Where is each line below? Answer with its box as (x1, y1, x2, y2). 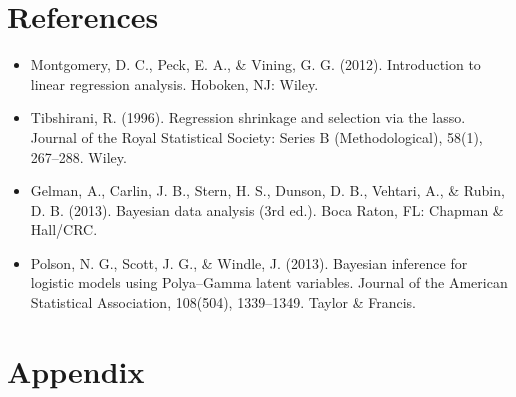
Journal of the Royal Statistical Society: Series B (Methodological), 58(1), (30, 126, 483, 147)
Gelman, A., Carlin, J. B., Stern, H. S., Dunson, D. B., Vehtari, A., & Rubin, (30, 180, 505, 201)
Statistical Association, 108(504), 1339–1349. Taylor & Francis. (30, 292, 417, 313)
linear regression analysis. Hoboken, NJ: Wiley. (30, 73, 319, 94)
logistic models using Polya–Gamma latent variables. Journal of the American (30, 272, 508, 293)
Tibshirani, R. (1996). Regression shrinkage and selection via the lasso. (30, 107, 466, 128)
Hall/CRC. (30, 219, 98, 240)
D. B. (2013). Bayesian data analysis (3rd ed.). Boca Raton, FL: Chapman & (30, 199, 504, 220)
